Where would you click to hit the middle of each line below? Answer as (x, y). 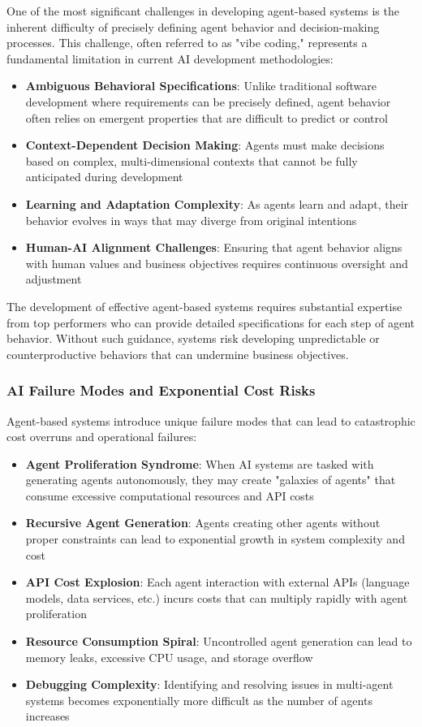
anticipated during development (104, 177)
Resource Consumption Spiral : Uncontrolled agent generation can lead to (219, 641)
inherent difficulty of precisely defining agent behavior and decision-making (193, 26)
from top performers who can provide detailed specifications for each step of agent (211, 322)
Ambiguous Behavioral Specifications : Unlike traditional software (201, 86)
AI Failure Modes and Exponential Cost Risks (161, 390)
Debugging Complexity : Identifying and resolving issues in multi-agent (209, 684)
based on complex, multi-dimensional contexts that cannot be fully (192, 160)
